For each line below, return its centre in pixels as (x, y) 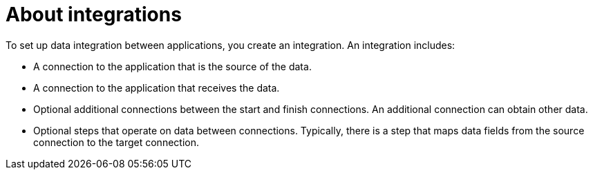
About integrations (94, 14)
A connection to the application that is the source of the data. (172, 66)
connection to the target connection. (116, 142)
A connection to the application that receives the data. (157, 87)
